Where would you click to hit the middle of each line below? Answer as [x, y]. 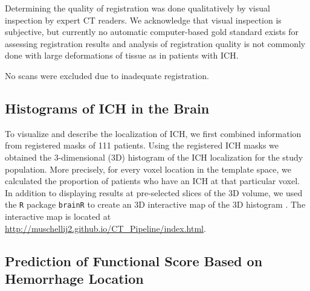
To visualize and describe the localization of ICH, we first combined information [153, 133]
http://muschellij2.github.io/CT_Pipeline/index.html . [105, 228]
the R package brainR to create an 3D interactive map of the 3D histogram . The [155, 204]
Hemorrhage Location [74, 278]
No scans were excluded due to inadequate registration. [107, 75]
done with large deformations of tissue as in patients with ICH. [122, 55]
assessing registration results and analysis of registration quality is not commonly [155, 43]
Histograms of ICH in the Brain [107, 108]
